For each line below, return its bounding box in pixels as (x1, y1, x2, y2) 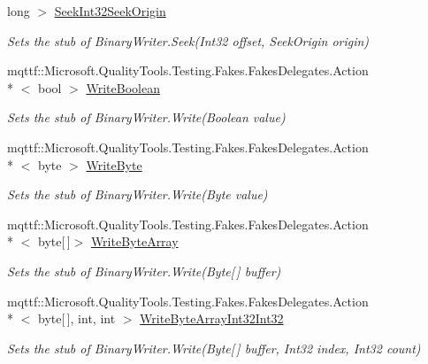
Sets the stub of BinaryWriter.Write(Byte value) (7, 185, 268, 204)
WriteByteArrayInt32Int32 (140, 309, 284, 328)
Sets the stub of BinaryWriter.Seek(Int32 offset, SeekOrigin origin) (7, 31, 370, 50)
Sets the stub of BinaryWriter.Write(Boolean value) (7, 108, 286, 127)
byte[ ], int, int (37, 309, 116, 328)
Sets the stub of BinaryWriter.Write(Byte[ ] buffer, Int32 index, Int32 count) (7, 338, 421, 357)
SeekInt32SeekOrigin (54, 2, 166, 19)
